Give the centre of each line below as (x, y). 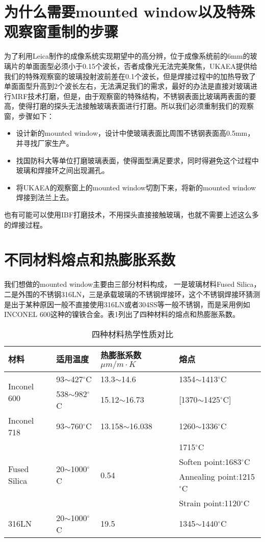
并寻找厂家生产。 (45, 143)
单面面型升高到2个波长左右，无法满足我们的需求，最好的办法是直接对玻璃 (127, 86)
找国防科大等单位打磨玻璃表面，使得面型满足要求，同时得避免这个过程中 (137, 160)
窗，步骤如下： (29, 116)
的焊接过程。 (25, 224)
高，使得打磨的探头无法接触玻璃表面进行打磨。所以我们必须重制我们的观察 (129, 106)
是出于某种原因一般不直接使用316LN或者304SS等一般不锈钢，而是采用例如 (127, 304)
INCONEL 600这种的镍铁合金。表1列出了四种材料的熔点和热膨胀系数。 (122, 314)
